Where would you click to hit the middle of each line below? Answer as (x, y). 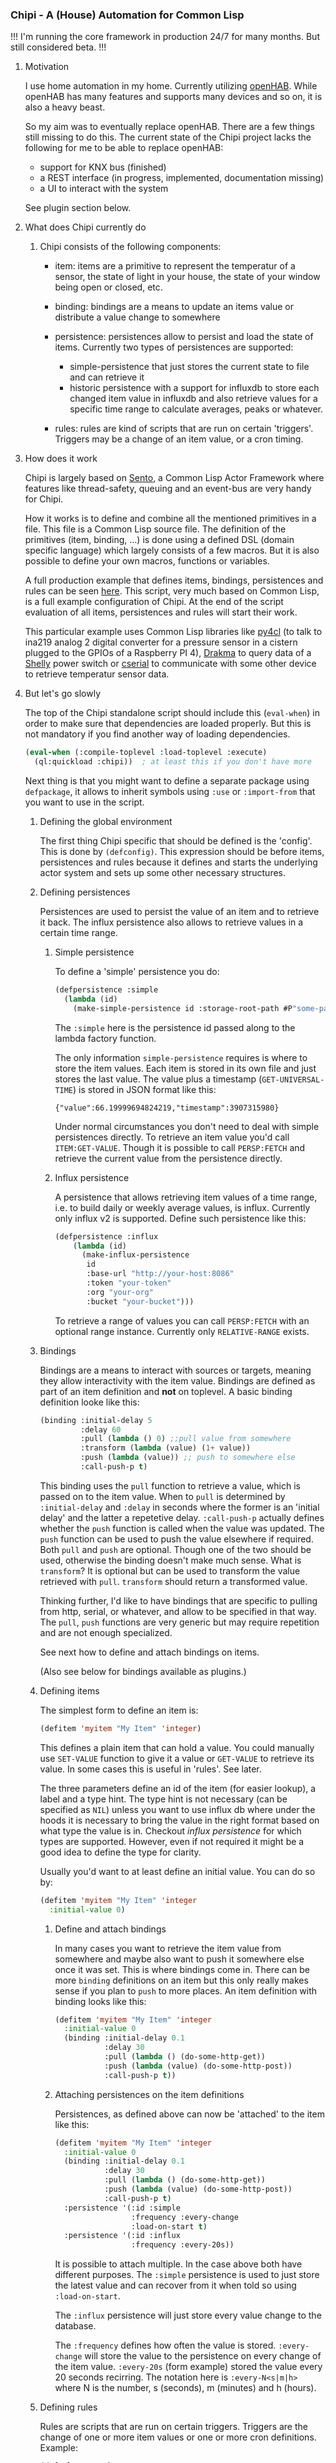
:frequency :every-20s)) (183, 2245)
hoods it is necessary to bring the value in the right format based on (179, 1820)
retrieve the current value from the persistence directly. (168, 1158)
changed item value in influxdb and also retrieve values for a (193, 399)
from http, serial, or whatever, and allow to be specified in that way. (178, 1611)
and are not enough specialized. (106, 1632)
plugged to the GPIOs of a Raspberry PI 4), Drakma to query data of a (168, 653)
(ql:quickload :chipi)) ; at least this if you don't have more (173, 762)
